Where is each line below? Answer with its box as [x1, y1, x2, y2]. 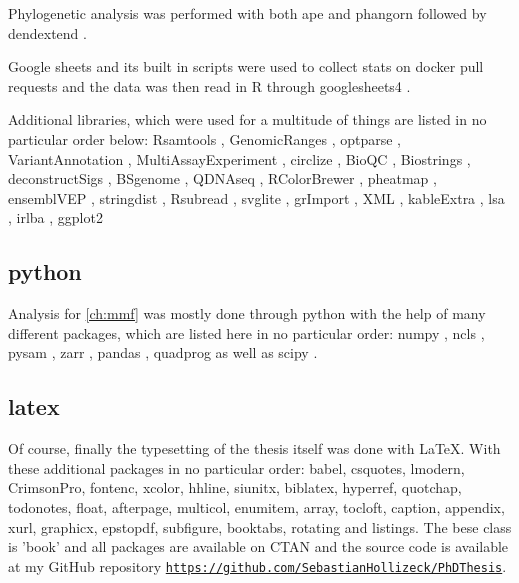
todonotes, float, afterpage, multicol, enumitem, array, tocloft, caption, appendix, [8, 496, 505, 517]
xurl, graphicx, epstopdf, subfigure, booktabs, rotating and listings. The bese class [8, 516, 512, 537]
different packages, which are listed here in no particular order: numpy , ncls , [8, 322, 485, 343]
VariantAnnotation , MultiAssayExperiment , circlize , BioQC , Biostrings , [8, 148, 471, 169]
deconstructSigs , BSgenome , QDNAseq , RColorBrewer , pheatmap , [8, 168, 437, 189]
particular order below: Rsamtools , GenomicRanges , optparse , [8, 128, 401, 149]
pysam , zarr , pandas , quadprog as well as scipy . [8, 342, 318, 363]
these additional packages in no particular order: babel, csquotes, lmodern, [8, 457, 465, 478]
